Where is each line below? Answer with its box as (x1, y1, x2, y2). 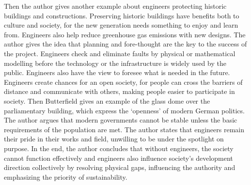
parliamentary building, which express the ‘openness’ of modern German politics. (4, 105, 245, 115)
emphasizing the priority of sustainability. (4, 171, 127, 182)
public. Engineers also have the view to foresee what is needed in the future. (4, 67, 230, 77)
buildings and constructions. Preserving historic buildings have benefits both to (4, 10, 239, 20)
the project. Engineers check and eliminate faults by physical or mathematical (4, 48, 235, 58)
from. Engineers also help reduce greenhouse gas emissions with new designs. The (4, 29, 246, 39)
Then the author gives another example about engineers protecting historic (4, 1, 227, 11)
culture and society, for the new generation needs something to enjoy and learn (4, 20, 238, 30)
